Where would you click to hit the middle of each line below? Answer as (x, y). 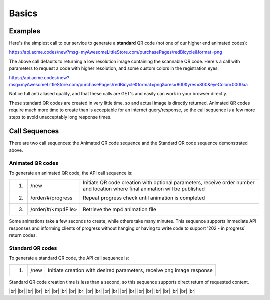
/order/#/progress (52, 198)
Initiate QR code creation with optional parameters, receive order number (169, 183)
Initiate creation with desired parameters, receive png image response (131, 270)
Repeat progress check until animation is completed (144, 198)
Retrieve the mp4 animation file (120, 209)
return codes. (23, 235)
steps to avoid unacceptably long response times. (60, 117)
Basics (23, 13)
